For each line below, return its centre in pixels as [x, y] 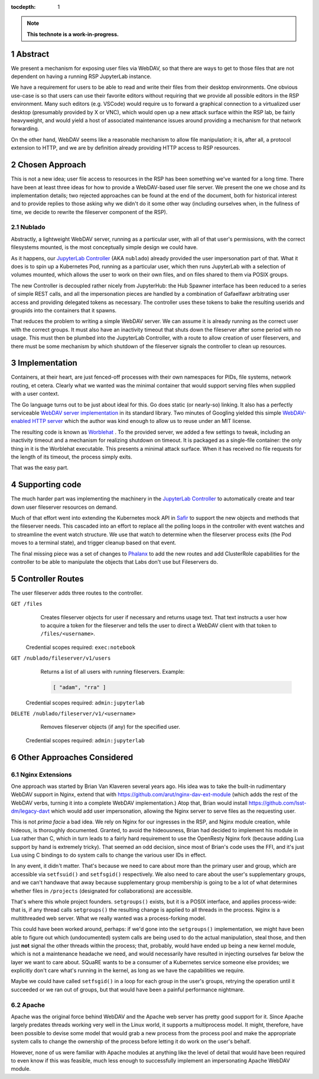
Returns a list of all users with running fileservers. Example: [113, 671]
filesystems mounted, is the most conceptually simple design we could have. [104, 247]
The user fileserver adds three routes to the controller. [77, 593]
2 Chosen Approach [48, 165]
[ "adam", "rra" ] [79, 687]
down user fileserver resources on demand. [64, 507]
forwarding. [25, 129]
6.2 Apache [28, 1004]
